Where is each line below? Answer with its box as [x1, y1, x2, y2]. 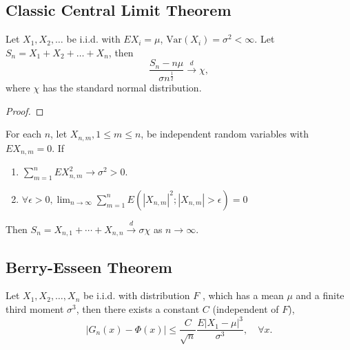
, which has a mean [202, 288, 284, 303]
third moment [6, 301, 64, 316]
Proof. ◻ [6, 103, 44, 118]
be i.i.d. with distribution [83, 288, 190, 303]
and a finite [296, 288, 344, 303]
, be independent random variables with [141, 127, 309, 141]
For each [6, 127, 41, 141]
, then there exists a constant [76, 301, 200, 316]
